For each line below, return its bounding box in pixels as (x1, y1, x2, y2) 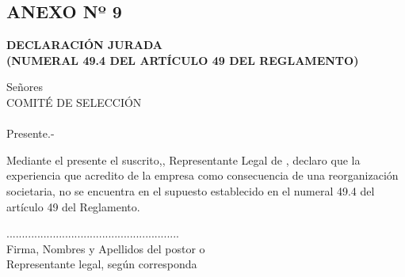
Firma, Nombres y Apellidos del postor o (6, 240, 205, 256)
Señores (6, 78, 44, 95)
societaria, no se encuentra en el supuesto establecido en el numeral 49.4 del (6, 182, 375, 199)
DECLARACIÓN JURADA (6, 36, 163, 53)
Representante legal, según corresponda (6, 256, 197, 272)
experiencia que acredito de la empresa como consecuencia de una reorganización (6, 167, 399, 184)
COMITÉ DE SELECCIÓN (6, 93, 142, 110)
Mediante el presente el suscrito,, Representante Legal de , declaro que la (6, 151, 361, 168)
